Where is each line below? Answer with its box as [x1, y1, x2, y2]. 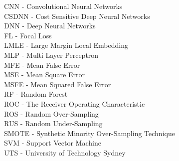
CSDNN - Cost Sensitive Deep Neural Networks [4, 10, 150, 21]
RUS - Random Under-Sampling [4, 118, 103, 129]
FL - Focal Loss [4, 30, 52, 40]
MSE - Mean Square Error [4, 69, 85, 80]
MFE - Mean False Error [4, 59, 80, 70]
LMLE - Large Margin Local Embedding [4, 40, 128, 50]
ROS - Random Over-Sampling [4, 108, 99, 119]
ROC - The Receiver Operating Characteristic [4, 98, 145, 109]
